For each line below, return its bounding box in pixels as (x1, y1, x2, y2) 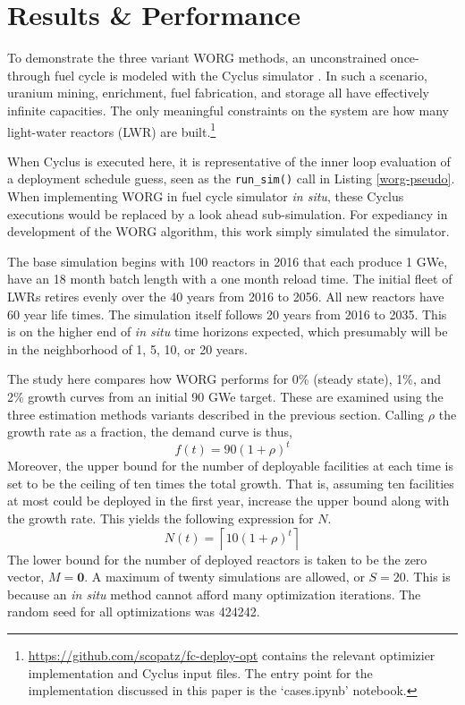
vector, (7, 567, 45, 586)
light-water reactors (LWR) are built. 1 (7, 119, 216, 140)
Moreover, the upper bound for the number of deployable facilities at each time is (7, 456, 453, 475)
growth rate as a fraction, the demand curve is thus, (7, 422, 292, 441)
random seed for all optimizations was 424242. (7, 602, 260, 621)
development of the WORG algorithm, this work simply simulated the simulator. (7, 222, 450, 241)
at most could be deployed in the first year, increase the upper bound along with (7, 491, 450, 510)
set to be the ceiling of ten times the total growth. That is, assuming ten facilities (7, 473, 454, 492)
